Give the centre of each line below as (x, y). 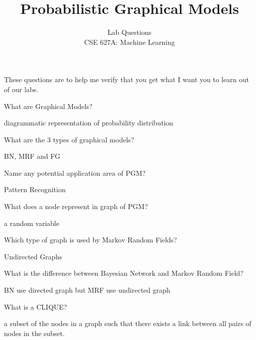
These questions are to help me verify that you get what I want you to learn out (127, 79)
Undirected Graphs (33, 256)
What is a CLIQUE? (36, 306)
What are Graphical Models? (48, 106)
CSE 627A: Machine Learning (129, 42)
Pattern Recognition (35, 189)
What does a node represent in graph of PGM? (76, 206)
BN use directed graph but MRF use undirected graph (87, 290)
